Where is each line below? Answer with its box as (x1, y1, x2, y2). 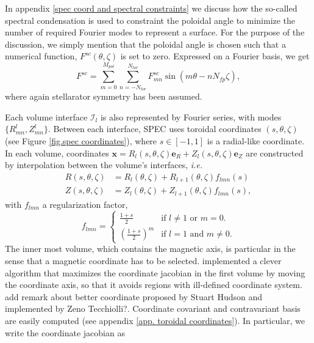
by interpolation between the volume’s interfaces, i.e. (5, 158, 203, 171)
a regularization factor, (42, 197, 128, 210)
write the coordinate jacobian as (5, 326, 125, 339)
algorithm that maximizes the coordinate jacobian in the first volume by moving (5, 266, 305, 279)
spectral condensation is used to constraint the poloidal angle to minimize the (5, 13, 296, 26)
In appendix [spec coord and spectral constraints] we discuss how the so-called (5, 2, 298, 14)
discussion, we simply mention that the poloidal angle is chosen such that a (5, 37, 286, 50)
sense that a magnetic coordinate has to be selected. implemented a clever (5, 254, 282, 267)
